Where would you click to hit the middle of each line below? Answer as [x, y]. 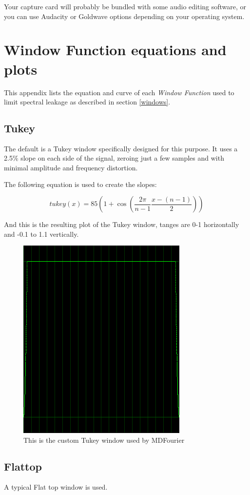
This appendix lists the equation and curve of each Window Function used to [119, 92]
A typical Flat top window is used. [56, 486]
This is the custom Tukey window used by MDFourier [104, 440]
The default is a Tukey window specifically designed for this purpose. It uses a [121, 148]
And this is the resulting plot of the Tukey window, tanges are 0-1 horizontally [122, 224]
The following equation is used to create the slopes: [80, 184]
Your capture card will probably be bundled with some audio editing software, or [125, 6]
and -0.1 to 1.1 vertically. [41, 234]
